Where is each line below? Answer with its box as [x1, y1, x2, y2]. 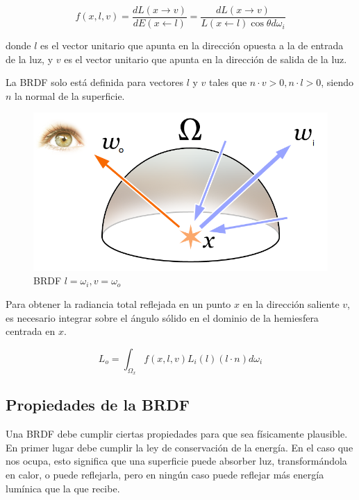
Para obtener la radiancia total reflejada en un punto [6, 296, 231, 311]
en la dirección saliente [242, 296, 340, 311]
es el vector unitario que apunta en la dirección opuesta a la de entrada [40, 38, 344, 53]
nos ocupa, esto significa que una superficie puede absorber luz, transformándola [6, 454, 347, 468]
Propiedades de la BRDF [6, 394, 190, 415]
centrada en [6, 324, 56, 338]
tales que [209, 75, 247, 89]
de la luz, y [6, 51, 53, 66]
